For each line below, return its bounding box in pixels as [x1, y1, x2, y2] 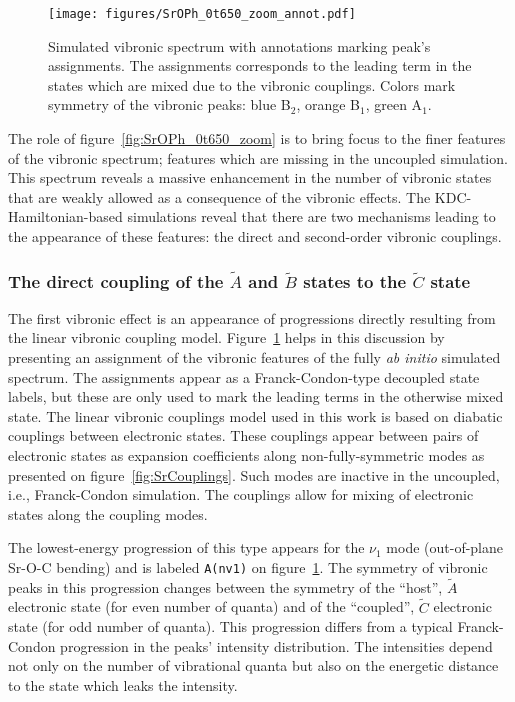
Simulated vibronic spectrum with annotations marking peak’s [48, 35, 431, 56]
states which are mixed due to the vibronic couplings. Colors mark [48, 74, 456, 95]
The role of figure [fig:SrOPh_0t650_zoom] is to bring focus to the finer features [8, 128, 506, 149]
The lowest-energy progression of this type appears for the [8, 537, 365, 558]
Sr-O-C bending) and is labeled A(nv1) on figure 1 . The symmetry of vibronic [8, 556, 488, 577]
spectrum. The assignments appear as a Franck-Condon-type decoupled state [8, 366, 480, 387]
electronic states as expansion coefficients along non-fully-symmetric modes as [8, 444, 485, 465]
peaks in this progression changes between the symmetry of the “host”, [8, 576, 443, 597]
